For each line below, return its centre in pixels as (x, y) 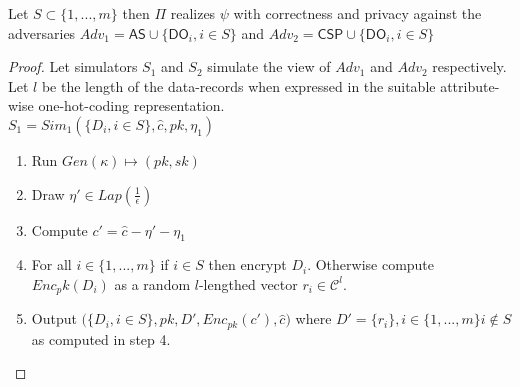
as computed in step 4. (101, 338)
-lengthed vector (248, 283)
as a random (152, 283)
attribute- (470, 85)
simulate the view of (269, 66)
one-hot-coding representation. (131, 105)
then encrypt (247, 264)
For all (51, 264)
